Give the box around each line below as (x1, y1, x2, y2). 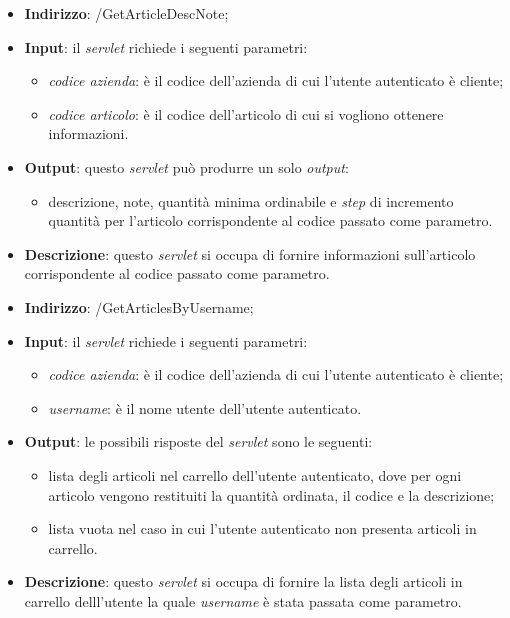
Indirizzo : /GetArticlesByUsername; (24, 296, 254, 317)
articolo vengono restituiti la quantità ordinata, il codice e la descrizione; (48, 484, 495, 505)
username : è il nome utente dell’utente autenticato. (48, 397, 362, 418)
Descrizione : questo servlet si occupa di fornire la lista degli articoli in (24, 571, 463, 592)
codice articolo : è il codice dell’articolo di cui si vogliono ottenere (48, 103, 444, 124)
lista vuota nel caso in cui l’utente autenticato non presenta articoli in (48, 518, 477, 539)
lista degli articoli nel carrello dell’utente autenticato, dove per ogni (48, 464, 462, 485)
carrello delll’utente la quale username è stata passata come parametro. (24, 590, 462, 611)
